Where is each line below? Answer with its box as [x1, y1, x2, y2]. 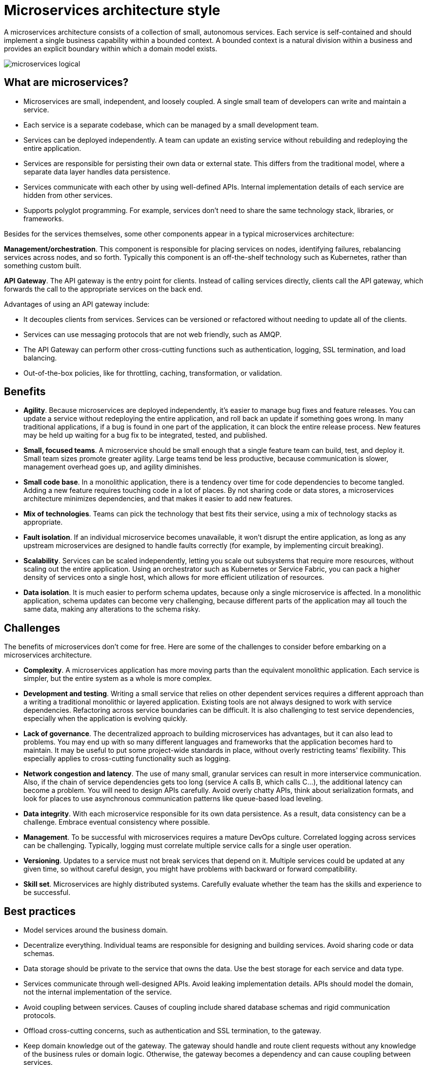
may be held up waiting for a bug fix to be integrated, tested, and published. [23, 431, 267, 440]
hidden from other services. [23, 191, 113, 199]
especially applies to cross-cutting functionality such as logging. [23, 754, 231, 763]
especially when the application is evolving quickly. [23, 714, 188, 723]
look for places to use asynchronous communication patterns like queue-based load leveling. [23, 794, 323, 803]
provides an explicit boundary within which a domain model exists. [4, 44, 218, 53]
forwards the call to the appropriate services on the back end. [4, 284, 203, 293]
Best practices [4, 905, 76, 917]
